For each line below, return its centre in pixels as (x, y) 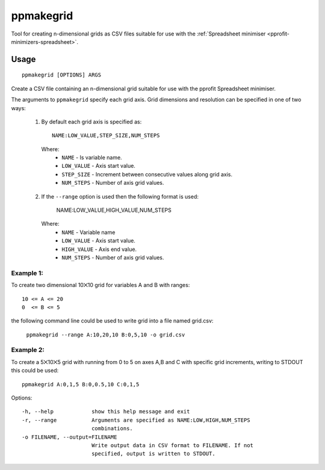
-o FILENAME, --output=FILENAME (70, 437)
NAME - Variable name (88, 232)
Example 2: (28, 350)
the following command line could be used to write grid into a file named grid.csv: (112, 321)
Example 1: (27, 273)
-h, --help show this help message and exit (106, 412)
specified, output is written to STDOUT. (153, 454)
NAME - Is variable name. (92, 158)
